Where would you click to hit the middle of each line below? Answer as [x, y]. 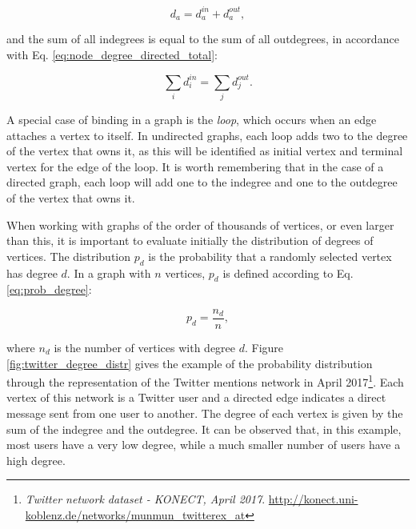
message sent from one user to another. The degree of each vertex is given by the [205, 413]
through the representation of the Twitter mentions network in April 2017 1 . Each [205, 381]
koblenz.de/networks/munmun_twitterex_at [135, 514]
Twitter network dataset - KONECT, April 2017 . [145, 499]
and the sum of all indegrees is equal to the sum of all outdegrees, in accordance [203, 38]
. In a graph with [109, 273]
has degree [32, 273]
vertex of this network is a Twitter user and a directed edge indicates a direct [196, 397]
